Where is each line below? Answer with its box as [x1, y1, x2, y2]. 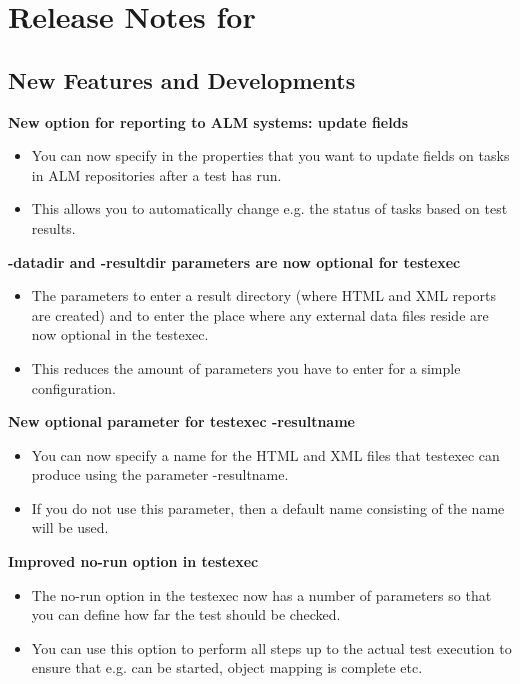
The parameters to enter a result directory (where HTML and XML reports [31, 285, 496, 306]
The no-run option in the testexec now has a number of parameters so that [31, 584, 492, 605]
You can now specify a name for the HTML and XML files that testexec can [31, 444, 500, 465]
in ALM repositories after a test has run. [31, 164, 282, 185]
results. [31, 217, 76, 238]
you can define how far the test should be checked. [31, 604, 341, 625]
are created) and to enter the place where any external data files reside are [31, 304, 489, 325]
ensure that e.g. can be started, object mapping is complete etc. [31, 657, 423, 678]
